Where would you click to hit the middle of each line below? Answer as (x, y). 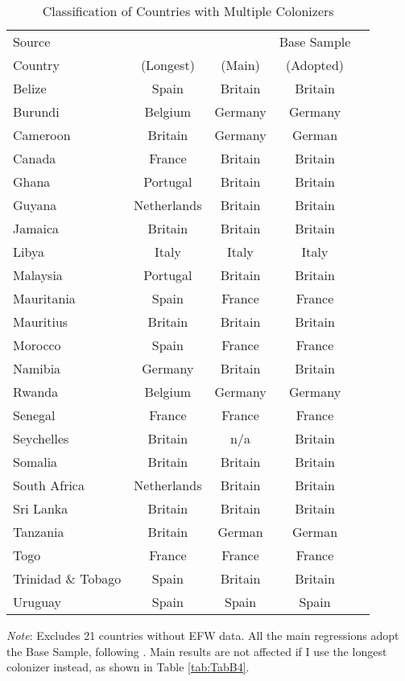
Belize (30, 88)
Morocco (37, 345)
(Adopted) (315, 65)
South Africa (49, 485)
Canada (35, 158)
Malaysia (38, 275)
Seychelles (41, 438)
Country (36, 65)
